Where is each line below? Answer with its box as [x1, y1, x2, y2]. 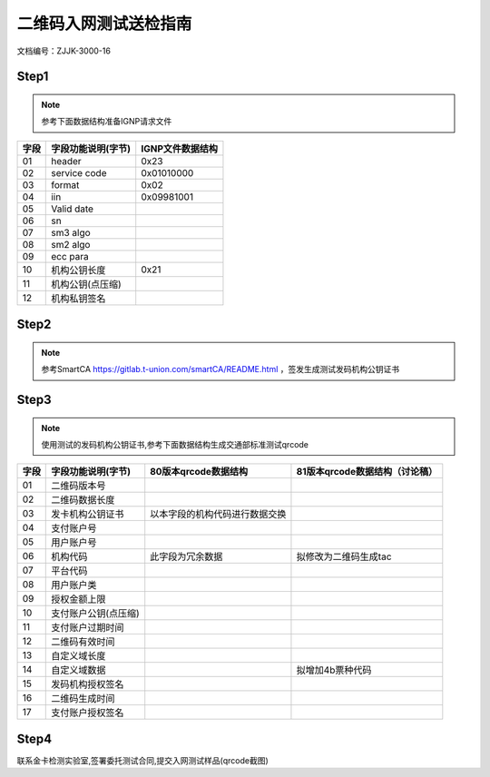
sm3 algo [51, 226, 91, 239]
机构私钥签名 [51, 291, 106, 304]
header [51, 154, 82, 167]
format [51, 178, 80, 191]
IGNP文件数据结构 [141, 142, 218, 154]
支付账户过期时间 [51, 622, 124, 634]
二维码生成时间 [51, 693, 115, 705]
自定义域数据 [51, 664, 106, 676]
